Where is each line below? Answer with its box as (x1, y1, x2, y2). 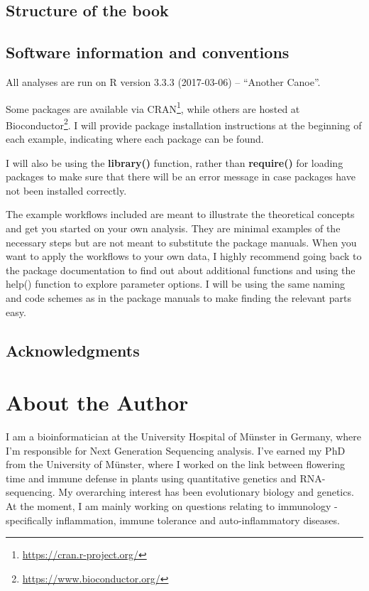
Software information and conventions (6, 41, 290, 63)
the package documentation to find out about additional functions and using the (6, 262, 356, 277)
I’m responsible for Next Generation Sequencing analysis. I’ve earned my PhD (6, 443, 346, 457)
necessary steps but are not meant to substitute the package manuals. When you (6, 234, 357, 249)
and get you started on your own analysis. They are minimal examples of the (6, 221, 341, 236)
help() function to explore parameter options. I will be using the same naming (6, 276, 345, 291)
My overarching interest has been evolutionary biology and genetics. (58, 484, 354, 499)
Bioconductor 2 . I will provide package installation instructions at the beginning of (6, 115, 362, 132)
